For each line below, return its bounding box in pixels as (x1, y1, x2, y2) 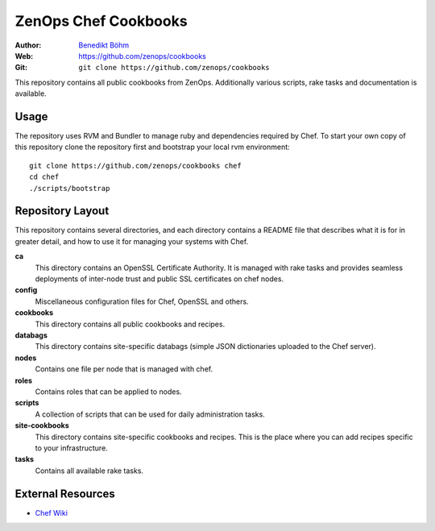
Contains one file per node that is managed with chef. (35, 364, 213, 374)
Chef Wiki (35, 508, 68, 517)
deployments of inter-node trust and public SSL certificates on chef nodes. (35, 274, 284, 284)
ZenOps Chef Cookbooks (14, 12, 188, 30)
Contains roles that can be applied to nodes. (35, 387, 182, 396)
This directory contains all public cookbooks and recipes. (35, 319, 226, 329)
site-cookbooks (14, 421, 70, 430)
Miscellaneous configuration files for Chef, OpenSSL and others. (35, 297, 249, 306)
